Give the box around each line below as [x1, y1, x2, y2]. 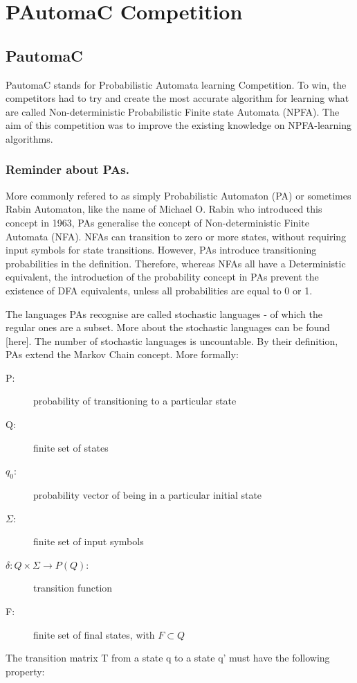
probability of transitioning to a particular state [33, 393, 237, 408]
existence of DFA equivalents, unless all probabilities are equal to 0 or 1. [6, 283, 313, 297]
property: [6, 664, 45, 678]
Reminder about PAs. [6, 161, 129, 178]
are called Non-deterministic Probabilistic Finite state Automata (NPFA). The [6, 104, 340, 118]
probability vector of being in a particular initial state [33, 488, 262, 502]
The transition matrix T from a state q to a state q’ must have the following [6, 650, 330, 665]
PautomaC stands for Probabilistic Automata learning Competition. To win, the [6, 77, 347, 91]
